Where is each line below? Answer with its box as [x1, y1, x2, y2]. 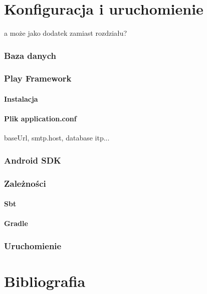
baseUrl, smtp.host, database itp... [4, 132, 110, 143]
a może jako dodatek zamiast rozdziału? [4, 28, 127, 38]
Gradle [4, 218, 28, 229]
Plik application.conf [4, 113, 77, 124]
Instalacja [4, 94, 38, 104]
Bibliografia [4, 271, 86, 291]
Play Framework [4, 72, 72, 85]
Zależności [4, 177, 46, 189]
